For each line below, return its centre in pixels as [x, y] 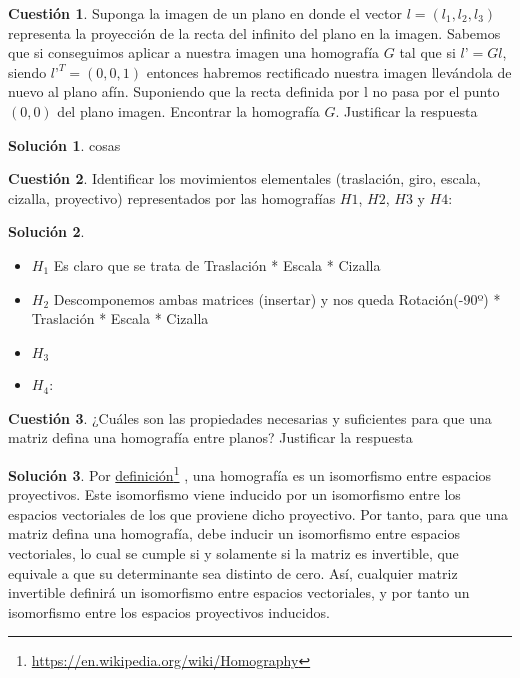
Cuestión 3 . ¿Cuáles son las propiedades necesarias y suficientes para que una [250, 417]
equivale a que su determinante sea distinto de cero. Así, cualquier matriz [233, 572]
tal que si [427, 52]
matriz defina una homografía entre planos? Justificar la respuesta [210, 437]
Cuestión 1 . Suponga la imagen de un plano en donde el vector [205, 13]
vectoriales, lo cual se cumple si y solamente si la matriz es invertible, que [233, 552]
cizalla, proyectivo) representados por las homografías [172, 197]
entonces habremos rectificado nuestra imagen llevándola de [329, 71]
